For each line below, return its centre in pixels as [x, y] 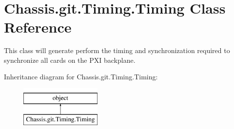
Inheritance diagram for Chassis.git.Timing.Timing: [81, 76]
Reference [38, 27]
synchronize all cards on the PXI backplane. [70, 60]
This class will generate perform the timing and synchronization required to [117, 50]
